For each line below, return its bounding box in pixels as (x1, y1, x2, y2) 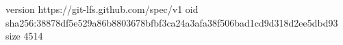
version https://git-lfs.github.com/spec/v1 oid (5, 2, 199, 16)
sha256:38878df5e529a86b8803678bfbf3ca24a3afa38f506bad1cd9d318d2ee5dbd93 (5, 15, 338, 29)
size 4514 (5, 29, 43, 43)
